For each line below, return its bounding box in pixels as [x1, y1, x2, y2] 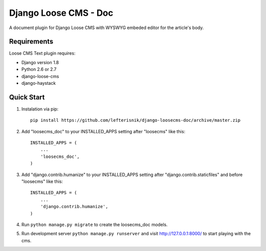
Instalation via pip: [21, 106, 59, 112]
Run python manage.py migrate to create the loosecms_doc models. [21, 222, 168, 227]
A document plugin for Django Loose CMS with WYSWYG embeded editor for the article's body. [9, 25, 204, 31]
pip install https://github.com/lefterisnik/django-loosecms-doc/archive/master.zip [30, 117, 241, 123]
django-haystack [21, 80, 56, 86]
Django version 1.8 [21, 59, 59, 65]
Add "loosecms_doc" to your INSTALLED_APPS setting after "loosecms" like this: [21, 128, 186, 134]
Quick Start [9, 93, 45, 101]
